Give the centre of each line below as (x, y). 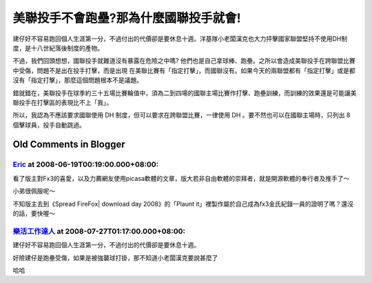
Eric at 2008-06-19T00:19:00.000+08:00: (86, 164)
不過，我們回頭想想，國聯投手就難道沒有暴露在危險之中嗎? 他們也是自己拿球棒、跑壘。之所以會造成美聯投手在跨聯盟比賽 (184, 61)
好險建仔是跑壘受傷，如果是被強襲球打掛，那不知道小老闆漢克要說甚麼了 (115, 257)
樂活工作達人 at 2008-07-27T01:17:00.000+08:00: (99, 231)
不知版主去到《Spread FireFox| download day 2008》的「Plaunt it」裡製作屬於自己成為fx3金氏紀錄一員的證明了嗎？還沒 (183, 204)
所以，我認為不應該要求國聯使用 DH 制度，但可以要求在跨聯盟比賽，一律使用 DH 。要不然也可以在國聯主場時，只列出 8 (182, 115)
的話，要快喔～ (34, 213)
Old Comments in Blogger (69, 145)
